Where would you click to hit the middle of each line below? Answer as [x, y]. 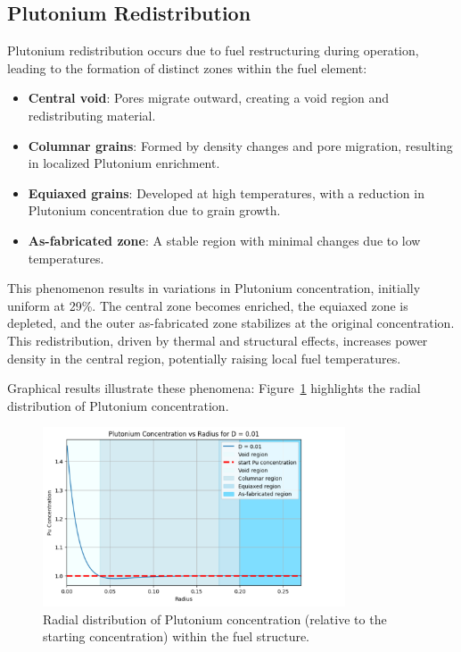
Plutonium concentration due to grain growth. [154, 210]
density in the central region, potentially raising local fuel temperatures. [204, 358]
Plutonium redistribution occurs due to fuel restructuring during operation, [213, 50]
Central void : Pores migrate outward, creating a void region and [209, 98]
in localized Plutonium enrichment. [124, 163]
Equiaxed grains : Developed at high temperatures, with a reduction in [226, 192]
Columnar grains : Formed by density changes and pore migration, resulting [240, 145]
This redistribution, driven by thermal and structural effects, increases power [218, 340]
